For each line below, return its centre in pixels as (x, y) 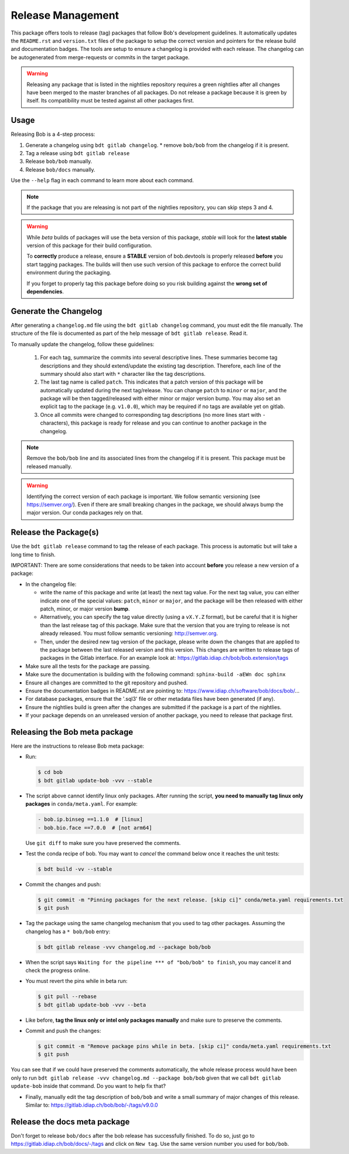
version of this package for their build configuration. (89, 245)
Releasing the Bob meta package (72, 732)
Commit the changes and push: (63, 884)
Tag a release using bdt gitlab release (78, 153)
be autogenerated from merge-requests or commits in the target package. (100, 57)
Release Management (65, 15)
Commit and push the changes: (63, 1031)
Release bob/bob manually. (59, 162)
